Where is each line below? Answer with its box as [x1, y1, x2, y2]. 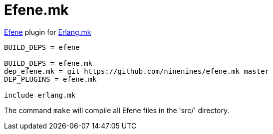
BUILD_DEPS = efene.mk [4, 59, 93, 67]
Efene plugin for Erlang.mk [4, 27, 91, 36]
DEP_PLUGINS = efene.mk [4, 75, 97, 83]
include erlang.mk [4, 91, 76, 99]
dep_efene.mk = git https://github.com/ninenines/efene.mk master [4, 67, 270, 75]
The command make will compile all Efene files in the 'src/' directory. [4, 106, 230, 115]
